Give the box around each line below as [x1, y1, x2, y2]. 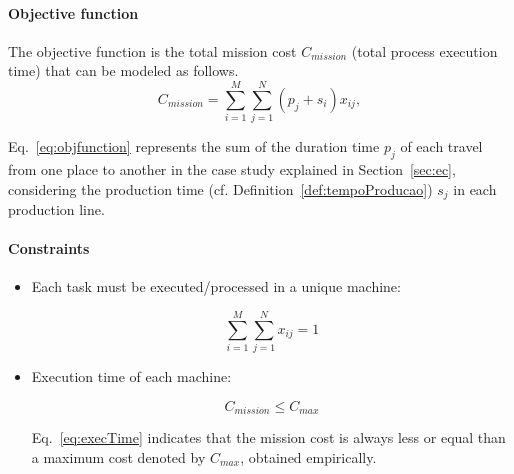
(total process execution [351, 40, 498, 61]
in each [453, 178, 497, 199]
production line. [8, 198, 105, 219]
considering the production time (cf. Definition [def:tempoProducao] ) [8, 178, 433, 199]
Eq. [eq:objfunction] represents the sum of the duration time [8, 136, 380, 157]
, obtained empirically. [240, 446, 377, 467]
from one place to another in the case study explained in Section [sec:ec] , [8, 158, 456, 179]
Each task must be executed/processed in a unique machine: [31, 276, 401, 297]
